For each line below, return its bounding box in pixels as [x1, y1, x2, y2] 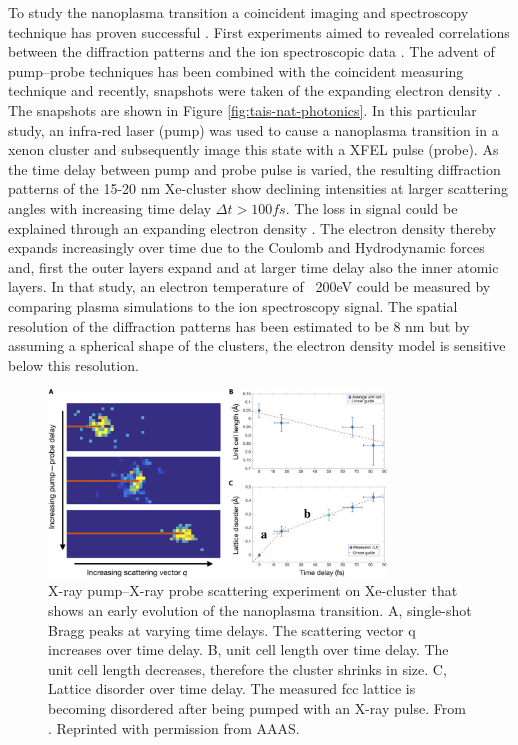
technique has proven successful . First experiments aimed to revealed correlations [8, 21, 510, 42]
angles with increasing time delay [8, 197, 212, 218]
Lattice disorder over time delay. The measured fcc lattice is [48, 678, 416, 699]
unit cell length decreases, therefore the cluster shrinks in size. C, [48, 658, 447, 679]
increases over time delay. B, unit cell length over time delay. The [48, 639, 449, 660]
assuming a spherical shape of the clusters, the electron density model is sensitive [8, 335, 506, 356]
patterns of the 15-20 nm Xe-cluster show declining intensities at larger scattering [8, 178, 508, 199]
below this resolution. [8, 354, 139, 375]
